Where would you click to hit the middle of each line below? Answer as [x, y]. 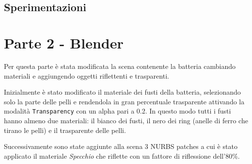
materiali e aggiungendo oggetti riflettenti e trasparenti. [87, 75]
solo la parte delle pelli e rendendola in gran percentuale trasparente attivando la [124, 101]
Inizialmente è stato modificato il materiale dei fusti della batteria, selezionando [122, 92]
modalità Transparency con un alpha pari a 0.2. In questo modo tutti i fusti [118, 111]
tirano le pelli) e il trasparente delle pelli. [65, 130]
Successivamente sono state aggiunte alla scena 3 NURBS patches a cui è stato [121, 146]
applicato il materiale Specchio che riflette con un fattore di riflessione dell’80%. [122, 156]
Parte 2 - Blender [64, 42]
